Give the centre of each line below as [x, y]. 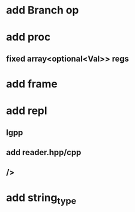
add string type [41, 198]
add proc [29, 37]
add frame [32, 84]
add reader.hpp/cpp [44, 152]
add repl [27, 111]
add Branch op [42, 10]
